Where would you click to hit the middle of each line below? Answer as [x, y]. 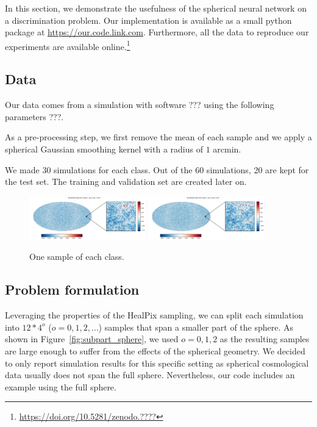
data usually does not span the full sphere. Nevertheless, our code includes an [150, 375]
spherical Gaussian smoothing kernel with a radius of [104, 149]
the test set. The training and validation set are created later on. [126, 181]
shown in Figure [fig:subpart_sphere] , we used [92, 339]
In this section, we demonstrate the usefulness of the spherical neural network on [156, 8]
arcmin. [227, 149]
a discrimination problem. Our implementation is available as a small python [148, 20]
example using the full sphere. [61, 386]
